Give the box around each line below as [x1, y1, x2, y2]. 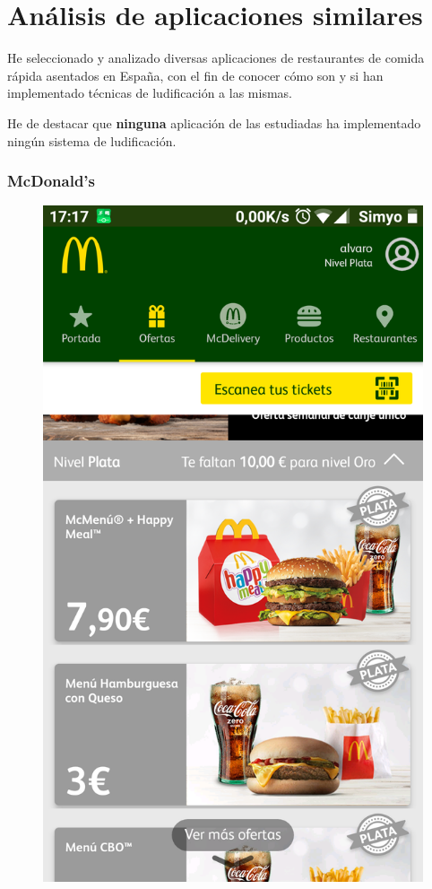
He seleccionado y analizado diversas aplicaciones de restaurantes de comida [7, 48, 425, 67]
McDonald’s [7, 170, 95, 192]
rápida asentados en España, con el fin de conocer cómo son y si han [7, 65, 384, 84]
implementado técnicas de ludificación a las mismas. [7, 83, 292, 102]
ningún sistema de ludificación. [7, 131, 177, 150]
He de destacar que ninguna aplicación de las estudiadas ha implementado [7, 113, 421, 132]
